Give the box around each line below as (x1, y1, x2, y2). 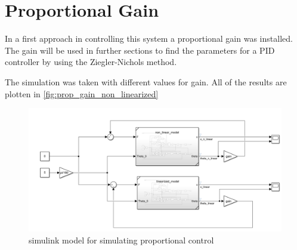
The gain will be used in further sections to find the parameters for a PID (5, 44, 275, 56)
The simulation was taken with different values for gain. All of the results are (5, 75, 287, 88)
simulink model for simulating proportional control (29, 233, 214, 246)
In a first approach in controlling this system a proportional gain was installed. (5, 32, 293, 45)
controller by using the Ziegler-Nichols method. (5, 55, 177, 68)
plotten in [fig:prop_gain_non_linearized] (5, 87, 159, 100)
